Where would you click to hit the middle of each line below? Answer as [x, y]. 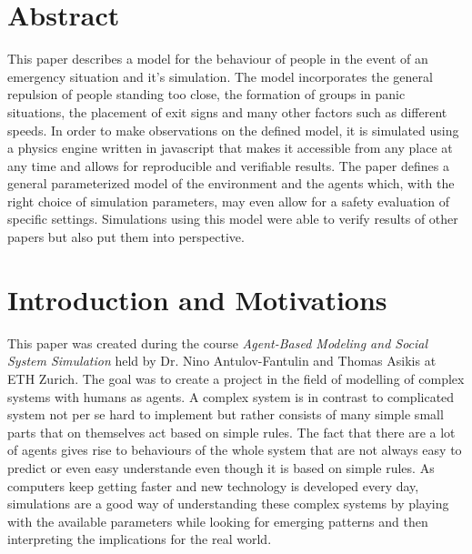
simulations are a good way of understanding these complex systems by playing [228, 504]
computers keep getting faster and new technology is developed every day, [213, 485]
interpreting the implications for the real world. [140, 539]
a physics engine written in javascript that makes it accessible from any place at [230, 148]
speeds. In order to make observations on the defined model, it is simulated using [233, 130]
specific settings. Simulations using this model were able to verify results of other [233, 219]
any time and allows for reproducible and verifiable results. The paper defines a [228, 165]
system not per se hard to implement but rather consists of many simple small [226, 414]
